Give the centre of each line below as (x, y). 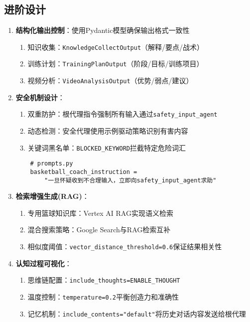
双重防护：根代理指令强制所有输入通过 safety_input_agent (123, 114)
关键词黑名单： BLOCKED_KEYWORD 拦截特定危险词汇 (107, 147)
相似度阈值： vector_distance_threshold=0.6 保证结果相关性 (125, 246)
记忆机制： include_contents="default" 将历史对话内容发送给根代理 (137, 313)
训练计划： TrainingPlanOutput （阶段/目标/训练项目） (116, 64)
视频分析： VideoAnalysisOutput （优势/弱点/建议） (110, 80)
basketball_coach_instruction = (84, 172)
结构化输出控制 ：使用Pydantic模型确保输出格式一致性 (103, 30)
